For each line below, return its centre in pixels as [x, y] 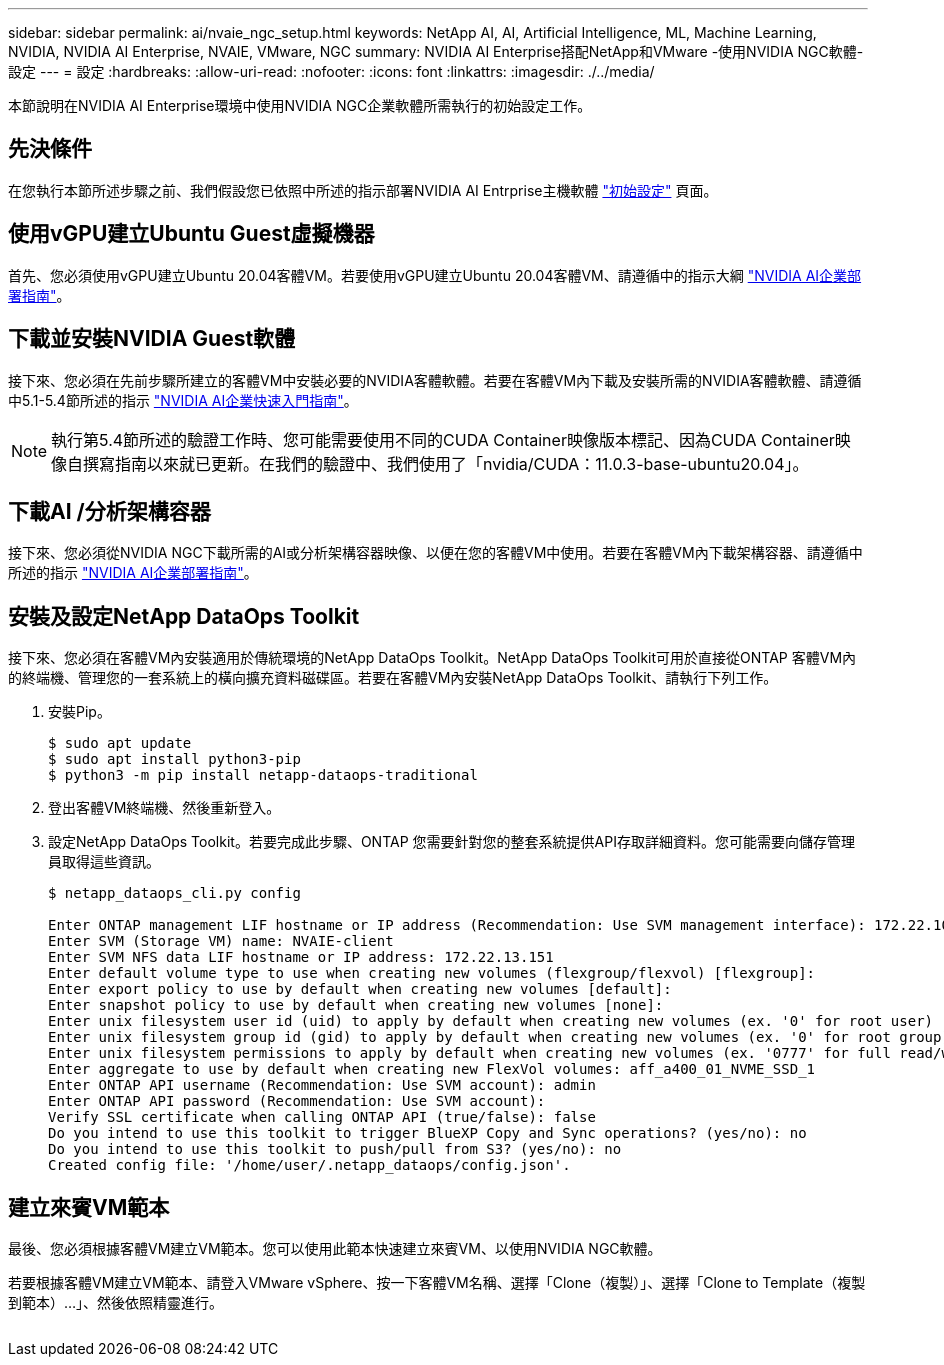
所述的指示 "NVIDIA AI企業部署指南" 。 [133, 573]
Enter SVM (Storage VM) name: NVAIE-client [221, 941]
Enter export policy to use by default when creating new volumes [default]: [360, 989]
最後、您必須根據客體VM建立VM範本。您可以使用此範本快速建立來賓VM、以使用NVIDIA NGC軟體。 [335, 1249]
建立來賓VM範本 [89, 1207]
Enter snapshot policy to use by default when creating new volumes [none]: [356, 1005]
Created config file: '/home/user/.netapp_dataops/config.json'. [309, 1165]
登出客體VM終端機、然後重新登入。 [164, 808]
